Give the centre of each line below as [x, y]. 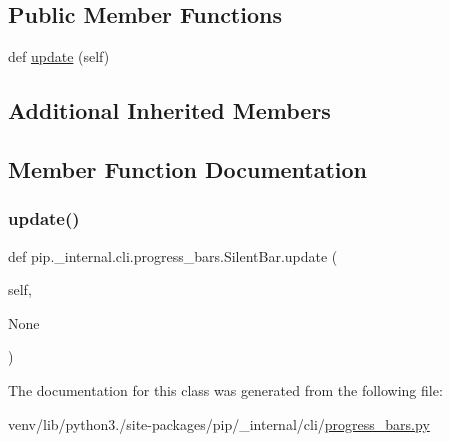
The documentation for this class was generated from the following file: [225, 389]
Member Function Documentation [188, 168]
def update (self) [59, 56]
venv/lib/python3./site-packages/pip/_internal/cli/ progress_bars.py [219, 423]
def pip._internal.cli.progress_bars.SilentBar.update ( [173, 255]
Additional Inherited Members [169, 110]
